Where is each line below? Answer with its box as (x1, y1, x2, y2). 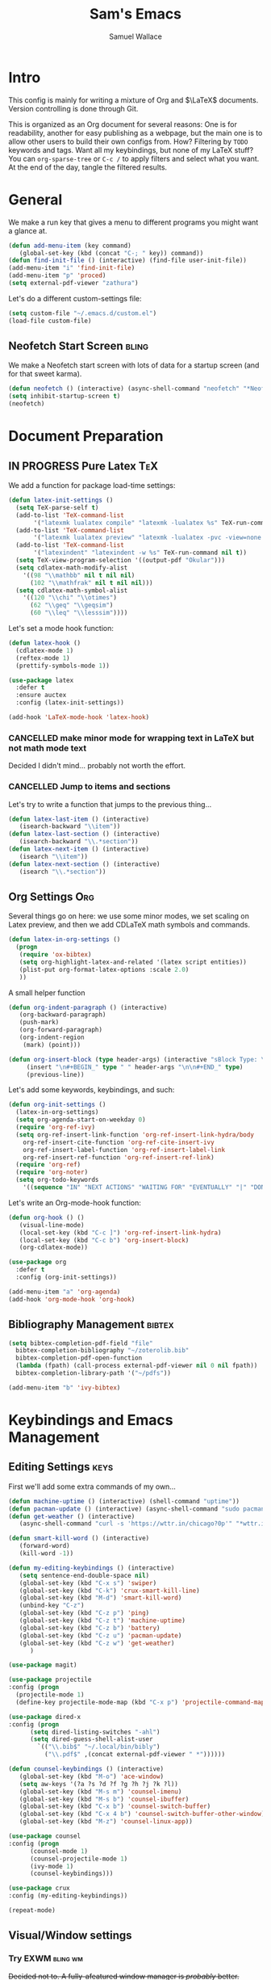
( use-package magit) (8, 1661, 78, 1669)
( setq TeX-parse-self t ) (15, 503, 99, 511)
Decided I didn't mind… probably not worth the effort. (8, 761, 186, 771)
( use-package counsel (8, 1832, 81, 1840)
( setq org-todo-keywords (15, 1176, 99, 1184)
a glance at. (8, 225, 48, 235)
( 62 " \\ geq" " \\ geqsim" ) (29, 601, 114, 610)
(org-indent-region (19, 1033, 85, 1042)
